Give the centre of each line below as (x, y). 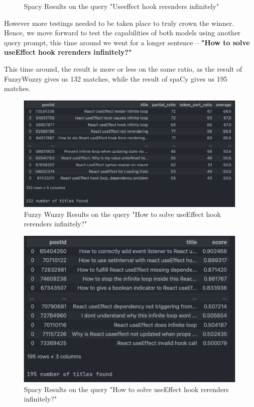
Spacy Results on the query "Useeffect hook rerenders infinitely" (122, 6)
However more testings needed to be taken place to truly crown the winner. (119, 23)
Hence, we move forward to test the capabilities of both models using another (122, 33)
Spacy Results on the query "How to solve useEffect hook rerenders (127, 389)
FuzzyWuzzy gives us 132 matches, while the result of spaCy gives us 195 (116, 78)
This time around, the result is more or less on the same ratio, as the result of (123, 68)
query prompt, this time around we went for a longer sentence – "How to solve (127, 42)
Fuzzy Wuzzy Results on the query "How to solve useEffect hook (123, 214)
